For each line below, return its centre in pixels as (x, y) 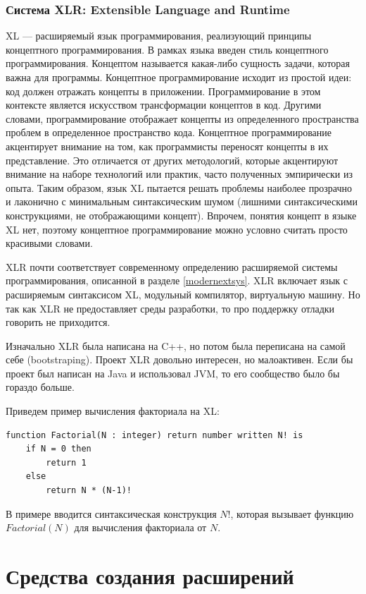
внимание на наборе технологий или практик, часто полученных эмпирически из (179, 174)
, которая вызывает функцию (292, 513)
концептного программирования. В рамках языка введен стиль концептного (167, 49)
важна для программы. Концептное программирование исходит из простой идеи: (179, 77)
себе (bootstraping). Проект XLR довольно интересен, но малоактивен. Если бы (179, 359)
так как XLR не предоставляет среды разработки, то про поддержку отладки (170, 308)
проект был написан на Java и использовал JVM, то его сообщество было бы (173, 373)
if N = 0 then (58, 449)
